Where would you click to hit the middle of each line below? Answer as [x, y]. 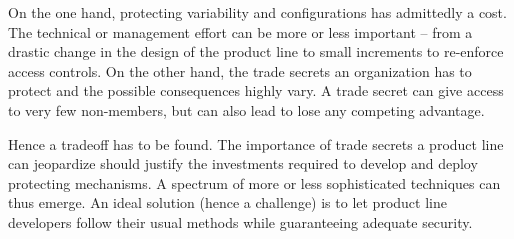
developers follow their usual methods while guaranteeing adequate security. [240, 221]
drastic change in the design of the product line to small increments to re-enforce [256, 51]
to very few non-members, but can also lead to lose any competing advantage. [246, 109]
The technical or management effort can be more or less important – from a [240, 31]
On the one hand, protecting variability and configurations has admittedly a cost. [257, 12]
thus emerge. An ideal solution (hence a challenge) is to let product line [227, 202]
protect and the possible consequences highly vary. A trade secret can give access [256, 90]
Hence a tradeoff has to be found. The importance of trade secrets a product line [256, 143]
